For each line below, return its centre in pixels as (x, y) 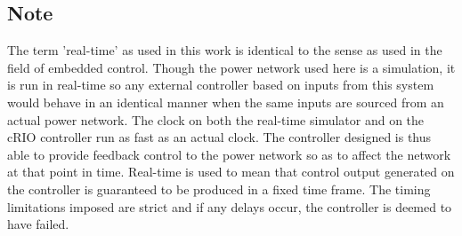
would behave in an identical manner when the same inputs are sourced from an (226, 102)
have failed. (38, 224)
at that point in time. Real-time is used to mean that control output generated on (231, 172)
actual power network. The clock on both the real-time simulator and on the (216, 119)
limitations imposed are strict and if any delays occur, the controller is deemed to (230, 206)
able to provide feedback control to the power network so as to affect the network (229, 154)
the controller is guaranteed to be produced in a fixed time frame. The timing (219, 189)
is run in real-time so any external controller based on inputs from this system (221, 85)
